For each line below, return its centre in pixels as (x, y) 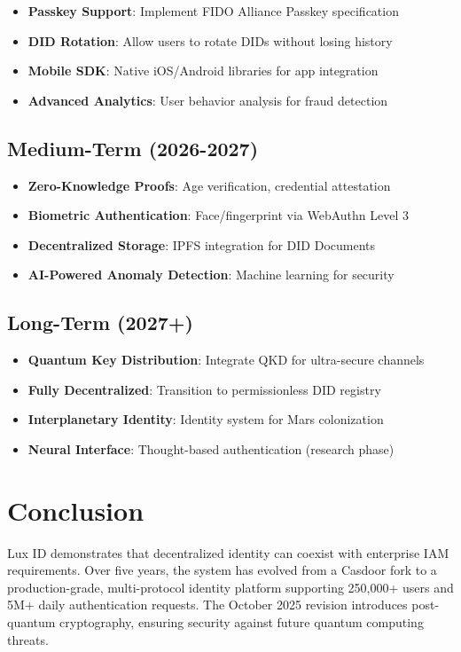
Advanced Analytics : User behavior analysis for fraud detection (208, 100)
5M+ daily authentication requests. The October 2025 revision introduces (207, 605)
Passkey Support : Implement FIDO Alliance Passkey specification (213, 11)
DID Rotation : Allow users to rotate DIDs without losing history (210, 40)
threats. (28, 639)
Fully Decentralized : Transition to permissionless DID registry (204, 389)
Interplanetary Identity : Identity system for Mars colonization (206, 419)
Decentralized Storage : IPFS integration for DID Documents (202, 244)
